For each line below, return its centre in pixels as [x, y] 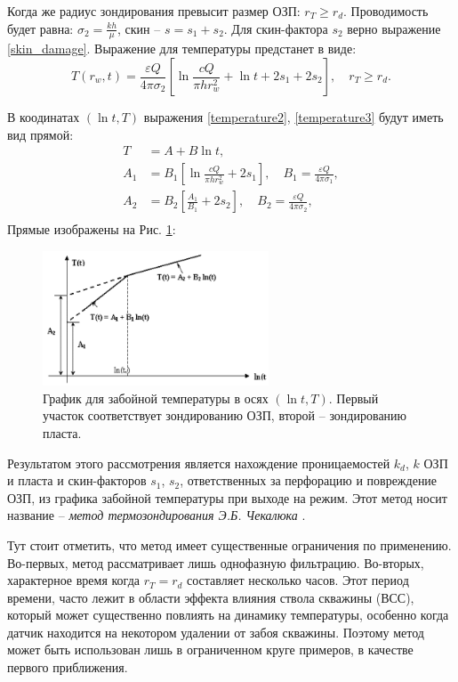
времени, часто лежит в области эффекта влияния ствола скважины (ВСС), [211, 597]
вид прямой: [40, 134]
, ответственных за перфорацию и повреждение [309, 480]
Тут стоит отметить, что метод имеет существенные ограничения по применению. [229, 544]
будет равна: [40, 28]
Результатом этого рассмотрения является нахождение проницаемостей [199, 463]
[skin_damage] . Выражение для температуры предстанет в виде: [182, 49]
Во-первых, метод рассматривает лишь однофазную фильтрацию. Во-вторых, [216, 562]
